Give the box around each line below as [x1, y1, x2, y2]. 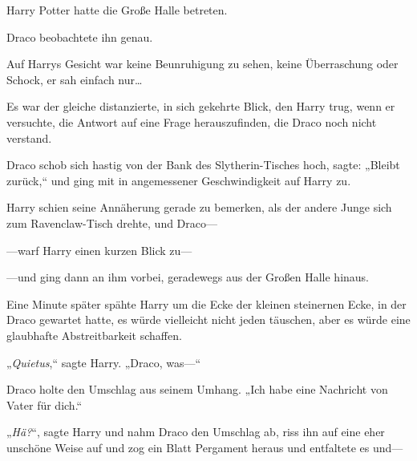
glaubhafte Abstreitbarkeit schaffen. [6, 326, 182, 343]
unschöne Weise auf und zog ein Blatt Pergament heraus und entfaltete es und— [6, 439, 403, 455]
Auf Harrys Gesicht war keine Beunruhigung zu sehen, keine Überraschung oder [6, 55, 399, 72]
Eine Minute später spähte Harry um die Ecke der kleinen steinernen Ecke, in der [6, 295, 407, 312]
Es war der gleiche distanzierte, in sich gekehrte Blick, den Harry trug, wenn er [6, 98, 395, 115]
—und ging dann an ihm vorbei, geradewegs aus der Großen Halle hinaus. [6, 269, 370, 285]
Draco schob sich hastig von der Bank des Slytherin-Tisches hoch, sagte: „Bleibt [6, 156, 400, 173]
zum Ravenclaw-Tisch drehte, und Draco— [6, 214, 218, 231]
